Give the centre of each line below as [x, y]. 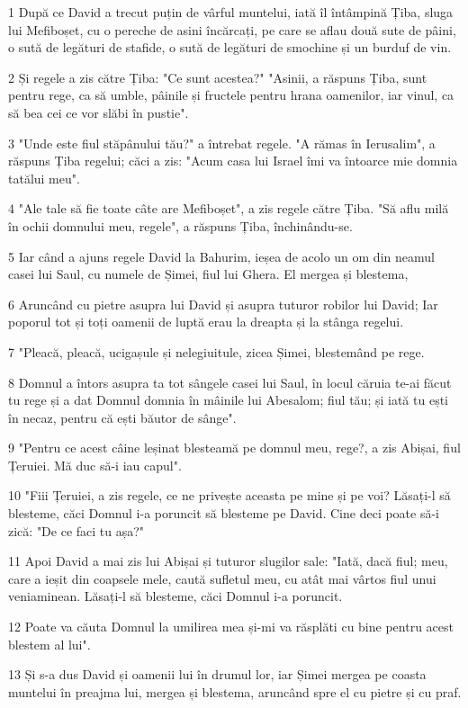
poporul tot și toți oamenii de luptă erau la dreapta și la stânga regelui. [206, 322]
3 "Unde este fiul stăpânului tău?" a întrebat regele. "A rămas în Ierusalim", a [222, 143]
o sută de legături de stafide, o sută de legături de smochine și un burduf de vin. [230, 47]
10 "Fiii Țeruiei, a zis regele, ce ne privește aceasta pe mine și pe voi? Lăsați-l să [229, 495]
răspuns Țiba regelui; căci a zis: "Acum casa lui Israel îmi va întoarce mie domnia [233, 161]
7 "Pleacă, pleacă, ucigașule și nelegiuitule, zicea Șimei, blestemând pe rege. [216, 351]
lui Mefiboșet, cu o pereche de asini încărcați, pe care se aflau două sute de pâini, [232, 29]
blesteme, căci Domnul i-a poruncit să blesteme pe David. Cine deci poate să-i [224, 513]
